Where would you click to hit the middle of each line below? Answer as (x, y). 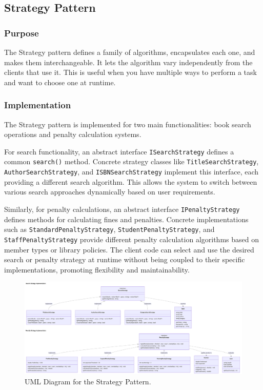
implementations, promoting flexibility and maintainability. (97, 269)
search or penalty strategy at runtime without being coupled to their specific (125, 259)
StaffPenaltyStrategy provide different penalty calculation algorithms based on (131, 239)
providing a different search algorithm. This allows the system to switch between (131, 181)
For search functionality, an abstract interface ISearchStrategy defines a (119, 151)
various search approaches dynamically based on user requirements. (110, 192)
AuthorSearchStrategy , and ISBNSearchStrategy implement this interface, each (131, 172)
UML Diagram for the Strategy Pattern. (88, 381)
